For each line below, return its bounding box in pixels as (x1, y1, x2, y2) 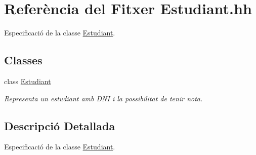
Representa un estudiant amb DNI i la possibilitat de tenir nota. (4, 93, 203, 103)
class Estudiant (4, 75, 51, 86)
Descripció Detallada (4, 118, 115, 133)
